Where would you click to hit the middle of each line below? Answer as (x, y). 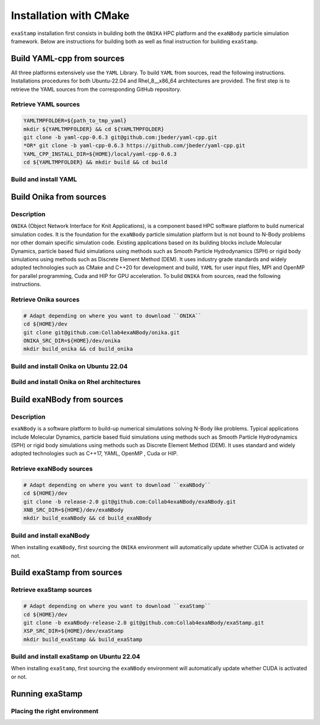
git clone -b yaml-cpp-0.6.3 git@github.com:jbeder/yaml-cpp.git (120, 137)
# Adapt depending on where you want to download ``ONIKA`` (113, 316)
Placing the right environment (55, 711)
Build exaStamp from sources (67, 573)
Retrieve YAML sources (45, 105)
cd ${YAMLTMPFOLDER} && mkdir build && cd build (95, 162)
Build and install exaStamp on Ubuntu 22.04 (76, 657)
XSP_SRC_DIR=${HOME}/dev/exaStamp (73, 631)
